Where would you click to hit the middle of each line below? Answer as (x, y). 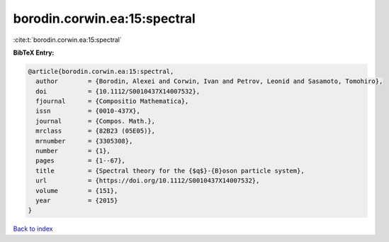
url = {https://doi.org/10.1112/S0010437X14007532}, (148, 181)
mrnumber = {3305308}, (84, 141)
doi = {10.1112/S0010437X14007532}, (118, 91)
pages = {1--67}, (80, 161)
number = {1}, (73, 151)
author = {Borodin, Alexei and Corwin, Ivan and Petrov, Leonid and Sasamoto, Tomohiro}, (209, 81)
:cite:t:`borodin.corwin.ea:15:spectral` (67, 40)
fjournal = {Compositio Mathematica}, (112, 101)
